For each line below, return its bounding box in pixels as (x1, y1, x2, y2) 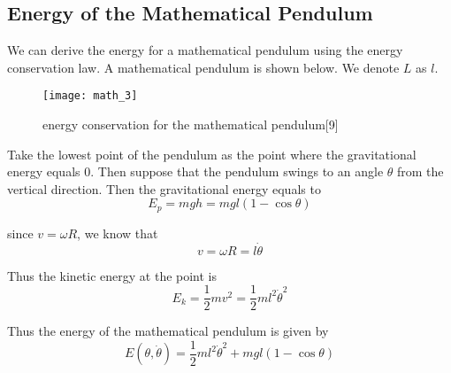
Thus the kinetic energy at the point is (7, 266, 218, 284)
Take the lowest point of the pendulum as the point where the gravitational (7, 144, 417, 163)
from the (397, 162, 444, 181)
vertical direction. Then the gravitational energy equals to (7, 179, 321, 198)
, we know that (77, 223, 158, 242)
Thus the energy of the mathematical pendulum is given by (7, 322, 329, 340)
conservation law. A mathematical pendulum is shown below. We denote (7, 58, 400, 76)
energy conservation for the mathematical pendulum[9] (42, 115, 339, 134)
